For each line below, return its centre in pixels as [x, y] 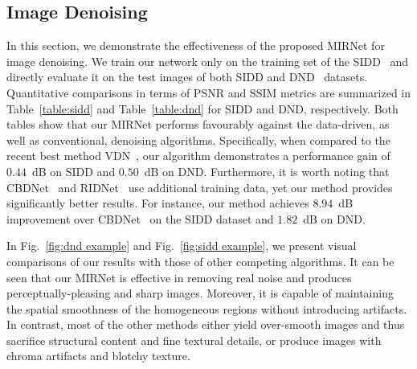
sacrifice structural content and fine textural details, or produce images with [194, 340]
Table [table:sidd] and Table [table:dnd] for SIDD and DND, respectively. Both [202, 108]
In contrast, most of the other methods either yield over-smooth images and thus [206, 324]
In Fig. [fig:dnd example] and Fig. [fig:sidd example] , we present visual [182, 246]
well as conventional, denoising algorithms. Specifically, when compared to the [198, 139]
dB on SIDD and [74, 171]
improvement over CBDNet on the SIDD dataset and [140, 218]
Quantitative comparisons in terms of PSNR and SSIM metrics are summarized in [209, 92]
